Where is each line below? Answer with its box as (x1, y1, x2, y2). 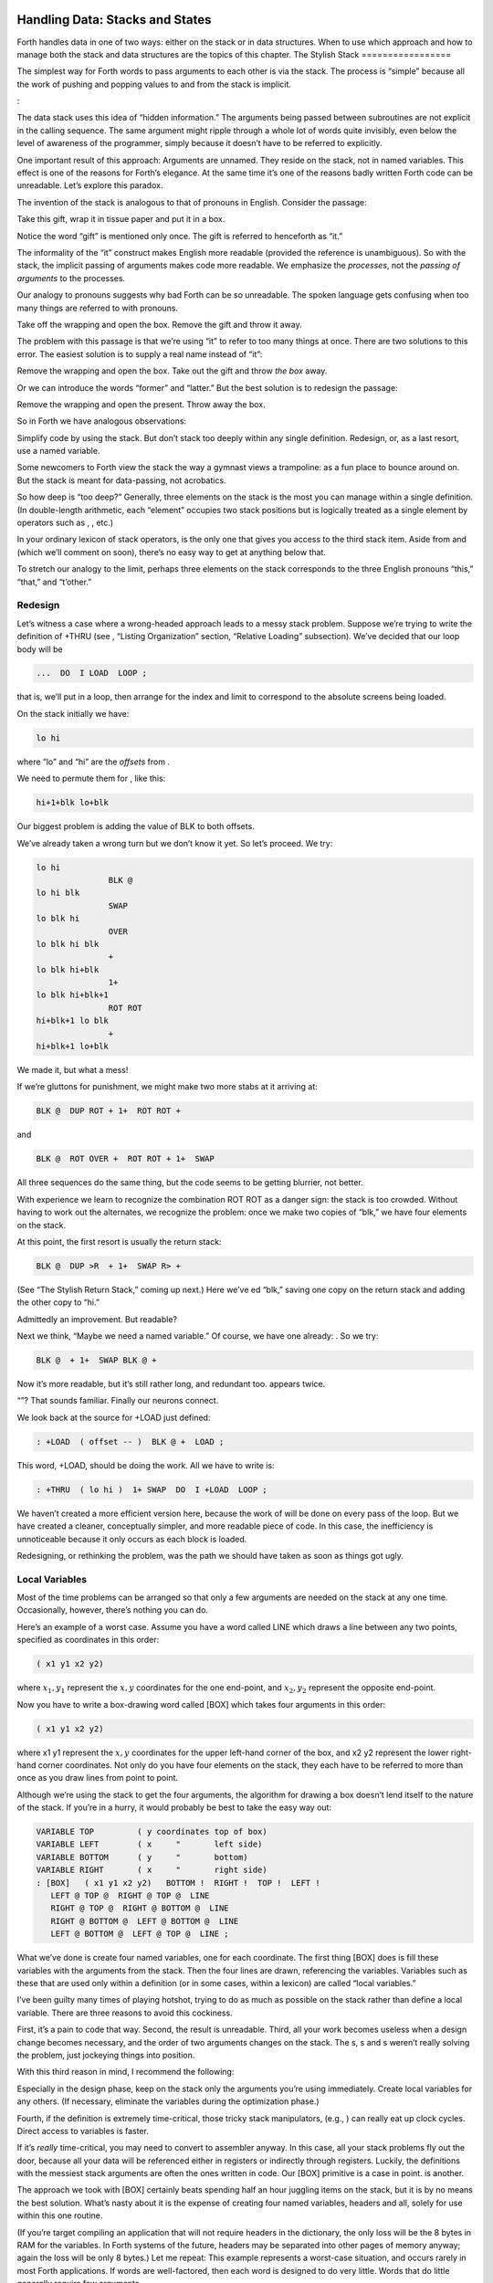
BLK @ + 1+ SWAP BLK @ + (36, 1355, 157, 1365)
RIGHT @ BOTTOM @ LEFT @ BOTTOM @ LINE (50, 1916, 239, 1926)
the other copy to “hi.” (16, 1297, 100, 1308)
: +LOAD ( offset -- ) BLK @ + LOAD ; (36, 1436, 225, 1447)
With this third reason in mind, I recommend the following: (16, 2067, 235, 2078)
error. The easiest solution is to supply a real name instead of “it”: (16, 348, 263, 360)
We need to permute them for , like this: (16, 773, 166, 784)
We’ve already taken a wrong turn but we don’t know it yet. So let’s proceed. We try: (16, 837, 333, 848)
